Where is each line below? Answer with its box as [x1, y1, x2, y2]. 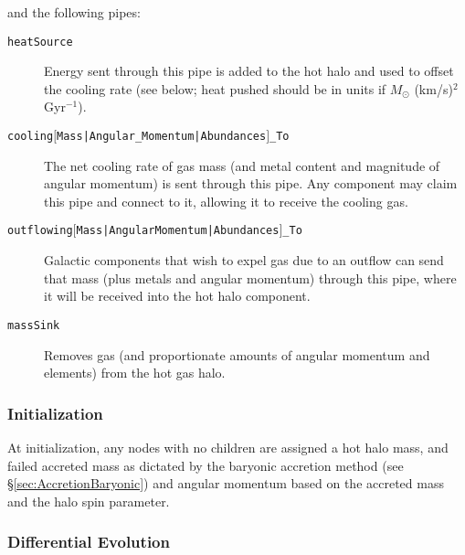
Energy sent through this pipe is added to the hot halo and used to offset [44, 61, 454, 80]
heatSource [7, 35, 73, 48]
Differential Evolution [7, 530, 170, 553]
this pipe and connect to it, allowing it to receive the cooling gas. [44, 191, 408, 210]
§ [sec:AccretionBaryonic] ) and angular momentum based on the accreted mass [7, 474, 444, 493]
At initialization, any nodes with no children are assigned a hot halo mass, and [7, 437, 449, 456]
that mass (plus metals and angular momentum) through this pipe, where [44, 268, 457, 287]
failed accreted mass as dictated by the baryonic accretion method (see [7, 455, 404, 475]
